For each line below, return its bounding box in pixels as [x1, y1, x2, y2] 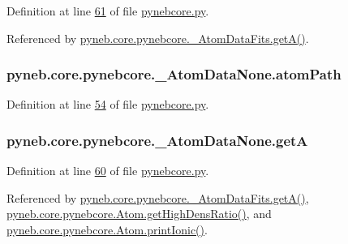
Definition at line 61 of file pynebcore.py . [6, 2, 209, 19]
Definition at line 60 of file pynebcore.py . [6, 162, 209, 179]
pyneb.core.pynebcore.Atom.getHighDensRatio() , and [6, 205, 272, 222]
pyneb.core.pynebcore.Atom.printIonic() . [6, 221, 208, 238]
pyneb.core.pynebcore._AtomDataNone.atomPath [6, 64, 342, 84]
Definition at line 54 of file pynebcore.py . [6, 96, 209, 113]
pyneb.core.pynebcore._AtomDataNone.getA [6, 130, 308, 150]
